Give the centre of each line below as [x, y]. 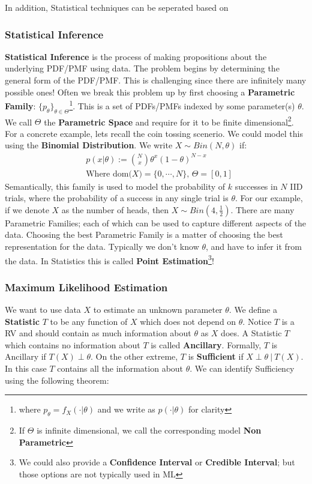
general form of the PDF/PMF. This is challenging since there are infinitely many [156, 80]
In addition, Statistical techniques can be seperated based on [117, 7]
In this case [26, 368]
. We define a [253, 310]
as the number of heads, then [115, 209]
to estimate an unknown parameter [158, 310]
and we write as [126, 409]
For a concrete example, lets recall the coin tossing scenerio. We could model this [154, 133]
